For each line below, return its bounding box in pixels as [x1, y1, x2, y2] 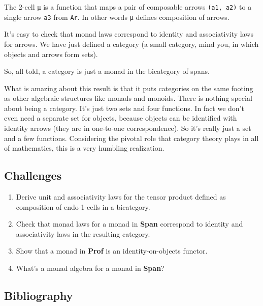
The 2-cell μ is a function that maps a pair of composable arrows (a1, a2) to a [4, 2, 252, 12]
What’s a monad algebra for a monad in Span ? [16, 263, 165, 273]
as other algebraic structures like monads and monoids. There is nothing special [4, 93, 252, 103]
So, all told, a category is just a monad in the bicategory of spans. [4, 66, 210, 76]
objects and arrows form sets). [4, 48, 98, 59]
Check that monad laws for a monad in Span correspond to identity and [16, 218, 243, 229]
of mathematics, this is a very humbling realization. [4, 143, 165, 153]
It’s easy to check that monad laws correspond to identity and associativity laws [4, 29, 253, 39]
